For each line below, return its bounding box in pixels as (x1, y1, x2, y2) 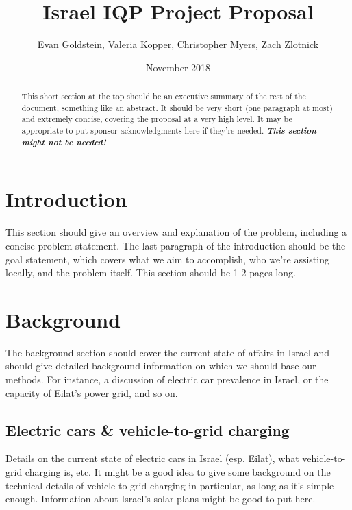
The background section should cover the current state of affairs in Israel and (5, 345, 330, 359)
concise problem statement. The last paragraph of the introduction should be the (5, 238, 346, 252)
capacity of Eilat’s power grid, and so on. (5, 385, 178, 400)
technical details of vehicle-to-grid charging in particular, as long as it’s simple (5, 478, 334, 492)
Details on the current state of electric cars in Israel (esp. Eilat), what (5, 451, 299, 465)
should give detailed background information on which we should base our (5, 359, 316, 373)
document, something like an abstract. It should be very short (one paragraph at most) (21, 101, 333, 113)
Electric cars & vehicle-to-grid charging (5, 419, 290, 440)
